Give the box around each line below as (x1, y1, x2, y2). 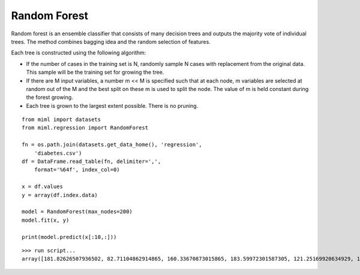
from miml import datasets (22, 116, 101, 123)
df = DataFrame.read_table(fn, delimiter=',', (22, 158, 161, 165)
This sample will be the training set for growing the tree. (26, 69, 164, 76)
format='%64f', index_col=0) (34, 167, 120, 173)
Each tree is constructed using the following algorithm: (11, 49, 146, 56)
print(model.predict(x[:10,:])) (22, 234, 117, 240)
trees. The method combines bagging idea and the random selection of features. (11, 38, 211, 45)
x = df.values (22, 183, 63, 190)
